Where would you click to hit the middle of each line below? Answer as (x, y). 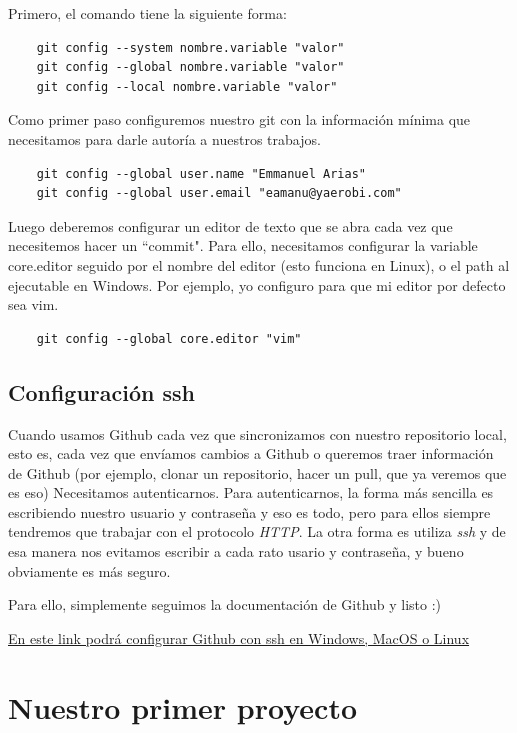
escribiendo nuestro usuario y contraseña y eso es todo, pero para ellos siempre (249, 511)
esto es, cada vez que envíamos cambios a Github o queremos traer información (251, 453)
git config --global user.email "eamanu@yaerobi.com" (219, 193)
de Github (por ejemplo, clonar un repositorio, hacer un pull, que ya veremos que (257, 472)
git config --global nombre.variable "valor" (190, 67)
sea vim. (33, 304)
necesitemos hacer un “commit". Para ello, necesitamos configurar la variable (243, 245)
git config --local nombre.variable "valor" (187, 86)
